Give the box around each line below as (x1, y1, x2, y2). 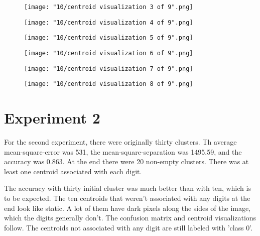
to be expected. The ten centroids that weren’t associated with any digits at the (4, 193, 250, 203)
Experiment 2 (4, 107, 100, 128)
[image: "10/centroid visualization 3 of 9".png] (24, 4, 193, 11)
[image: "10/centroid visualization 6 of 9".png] (24, 49, 193, 57)
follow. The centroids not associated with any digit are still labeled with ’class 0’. (4, 222, 253, 232)
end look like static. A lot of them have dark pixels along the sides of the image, (4, 202, 251, 213)
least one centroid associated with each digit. (4, 166, 142, 176)
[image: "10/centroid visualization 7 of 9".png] (24, 65, 193, 72)
